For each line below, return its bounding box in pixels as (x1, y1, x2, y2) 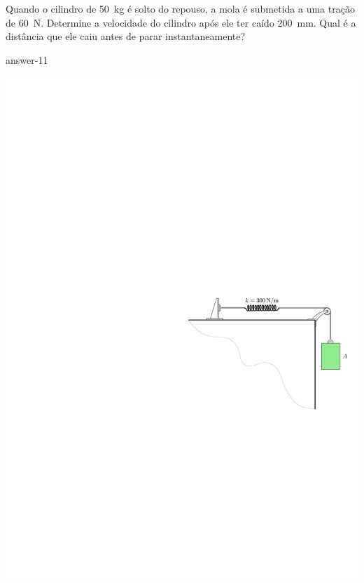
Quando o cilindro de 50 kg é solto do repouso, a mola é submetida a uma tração (6, 1, 355, 15)
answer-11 (6, 52, 48, 67)
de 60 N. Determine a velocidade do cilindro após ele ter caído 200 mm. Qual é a (6, 15, 356, 29)
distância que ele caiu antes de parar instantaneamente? (6, 29, 246, 43)
